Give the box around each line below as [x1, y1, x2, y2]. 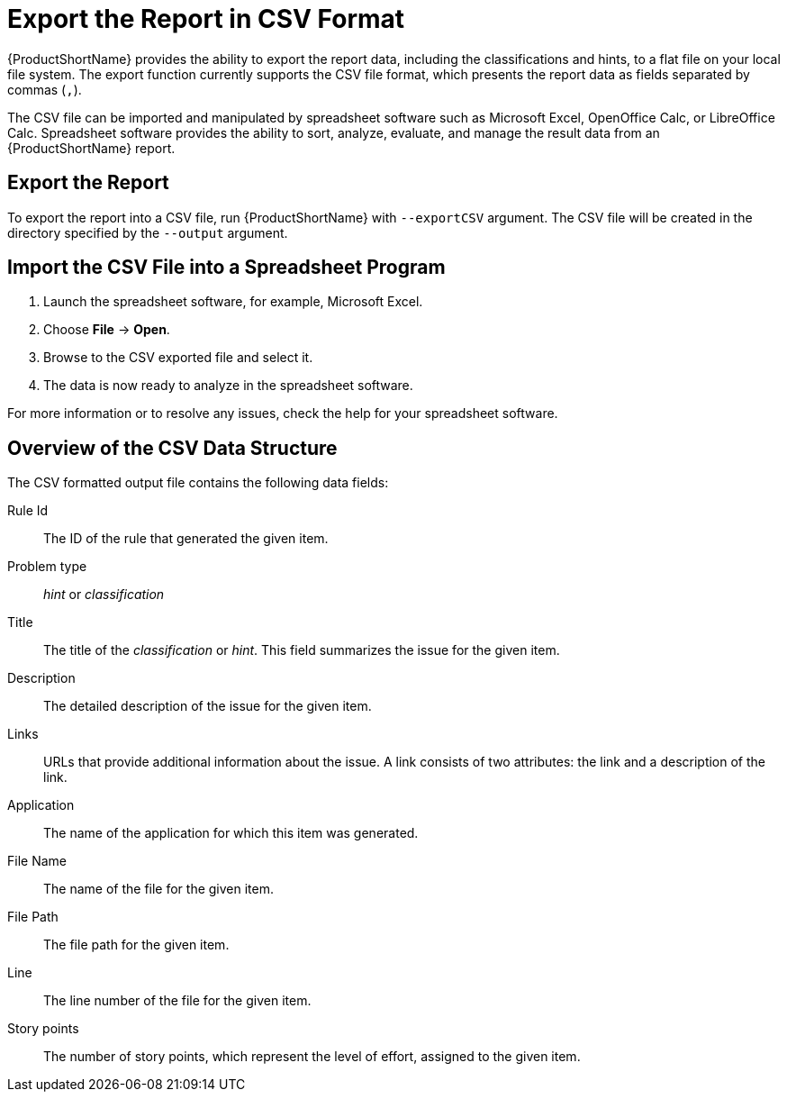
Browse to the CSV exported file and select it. [43, 350, 313, 366]
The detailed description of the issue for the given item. [43, 698, 372, 714]
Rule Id [7, 503, 49, 519]
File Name [7, 853, 67, 869]
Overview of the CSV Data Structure [7, 436, 338, 459]
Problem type [7, 559, 87, 575]
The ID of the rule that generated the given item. [43, 531, 329, 547]
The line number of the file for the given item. [43, 993, 312, 1009]
